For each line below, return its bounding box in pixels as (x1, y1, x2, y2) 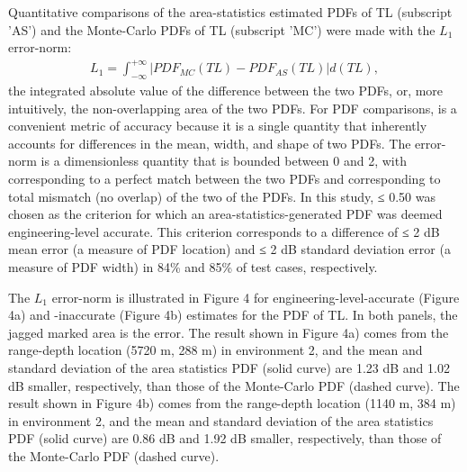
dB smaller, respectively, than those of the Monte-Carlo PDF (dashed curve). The (8, 376, 460, 395)
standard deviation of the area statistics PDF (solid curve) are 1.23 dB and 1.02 (8, 359, 450, 377)
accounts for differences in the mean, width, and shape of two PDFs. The (8, 133, 411, 152)
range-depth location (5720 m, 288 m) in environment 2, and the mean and (8, 340, 423, 359)
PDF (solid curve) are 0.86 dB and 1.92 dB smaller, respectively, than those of (8, 429, 442, 448)
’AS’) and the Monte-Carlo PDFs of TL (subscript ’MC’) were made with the (8, 20, 436, 39)
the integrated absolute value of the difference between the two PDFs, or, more (8, 81, 444, 100)
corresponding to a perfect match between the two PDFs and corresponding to (8, 169, 441, 188)
